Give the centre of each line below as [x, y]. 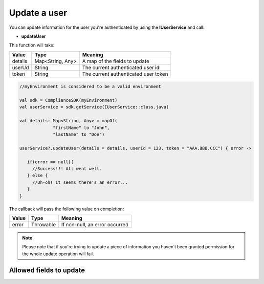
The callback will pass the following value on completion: [66, 209]
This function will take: [32, 45]
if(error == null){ [50, 162]
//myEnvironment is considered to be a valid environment [90, 87]
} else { [38, 175]
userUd [21, 67]
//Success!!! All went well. [67, 169]
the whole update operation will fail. [58, 254]
